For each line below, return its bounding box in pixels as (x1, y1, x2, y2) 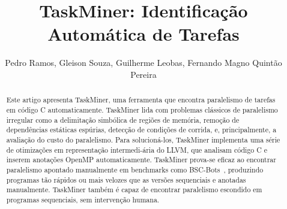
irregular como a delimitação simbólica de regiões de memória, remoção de (6, 114, 240, 125)
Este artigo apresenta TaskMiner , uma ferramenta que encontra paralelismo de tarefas (6, 95, 276, 105)
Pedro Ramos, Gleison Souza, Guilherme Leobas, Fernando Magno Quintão (5, 56, 282, 69)
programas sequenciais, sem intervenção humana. (6, 194, 160, 204)
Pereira (130, 68, 157, 80)
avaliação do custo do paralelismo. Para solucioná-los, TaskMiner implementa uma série (6, 134, 280, 144)
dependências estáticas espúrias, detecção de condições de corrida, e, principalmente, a (6, 125, 277, 135)
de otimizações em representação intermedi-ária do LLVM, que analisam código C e (6, 144, 268, 155)
